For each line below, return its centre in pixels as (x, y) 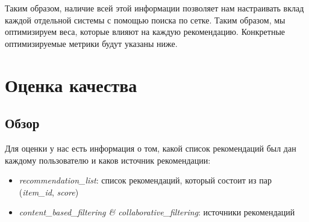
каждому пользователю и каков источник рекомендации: (108, 160)
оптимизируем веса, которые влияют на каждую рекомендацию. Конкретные (145, 32)
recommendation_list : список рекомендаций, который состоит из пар (145, 180)
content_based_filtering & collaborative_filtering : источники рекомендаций (157, 212)
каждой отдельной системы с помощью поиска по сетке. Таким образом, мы (145, 20)
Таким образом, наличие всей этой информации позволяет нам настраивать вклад (154, 8)
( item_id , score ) (49, 192)
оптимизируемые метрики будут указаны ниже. (91, 43)
